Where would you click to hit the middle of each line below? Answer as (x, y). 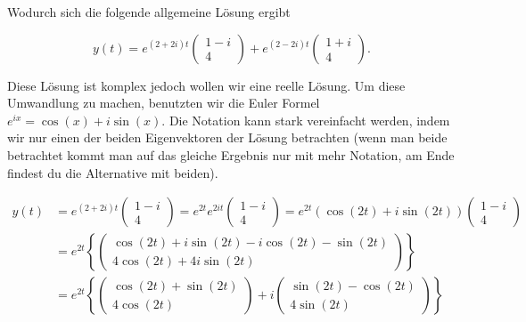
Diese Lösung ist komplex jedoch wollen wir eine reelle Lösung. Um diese (206, 85)
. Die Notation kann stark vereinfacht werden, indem (306, 120)
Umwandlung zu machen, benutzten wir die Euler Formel (164, 103)
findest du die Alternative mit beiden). (113, 172)
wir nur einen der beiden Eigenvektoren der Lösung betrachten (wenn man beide (227, 137)
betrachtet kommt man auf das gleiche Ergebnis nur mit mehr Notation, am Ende (231, 154)
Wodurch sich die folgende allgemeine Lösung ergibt (149, 12)
